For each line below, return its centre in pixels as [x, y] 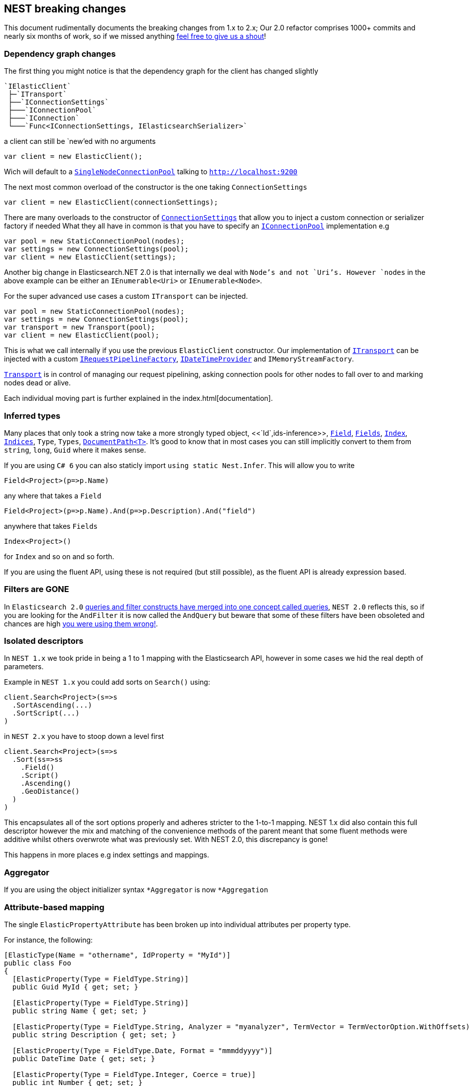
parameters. [24, 667]
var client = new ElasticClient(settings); [90, 257]
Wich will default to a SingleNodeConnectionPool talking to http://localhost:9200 [151, 172]
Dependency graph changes [60, 54]
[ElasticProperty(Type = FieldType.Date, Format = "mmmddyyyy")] [142, 1050]
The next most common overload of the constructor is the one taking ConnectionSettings [156, 187]
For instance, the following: [49, 940]
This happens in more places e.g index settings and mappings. [107, 855]
